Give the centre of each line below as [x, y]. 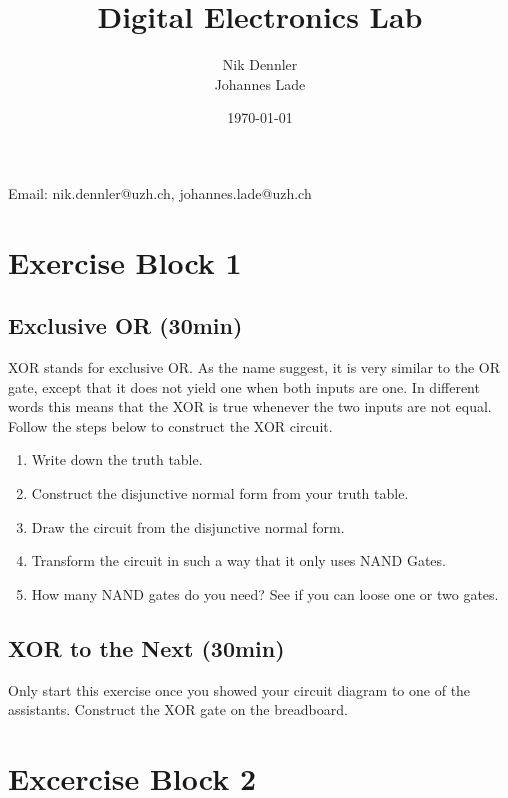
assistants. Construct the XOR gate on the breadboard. [178, 709]
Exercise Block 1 [125, 261]
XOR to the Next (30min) [146, 647]
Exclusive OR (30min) [125, 325]
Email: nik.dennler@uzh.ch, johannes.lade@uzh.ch [160, 192]
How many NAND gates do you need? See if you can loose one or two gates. [265, 593]
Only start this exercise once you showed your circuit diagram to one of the [239, 689]
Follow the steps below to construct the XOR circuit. [170, 425]
